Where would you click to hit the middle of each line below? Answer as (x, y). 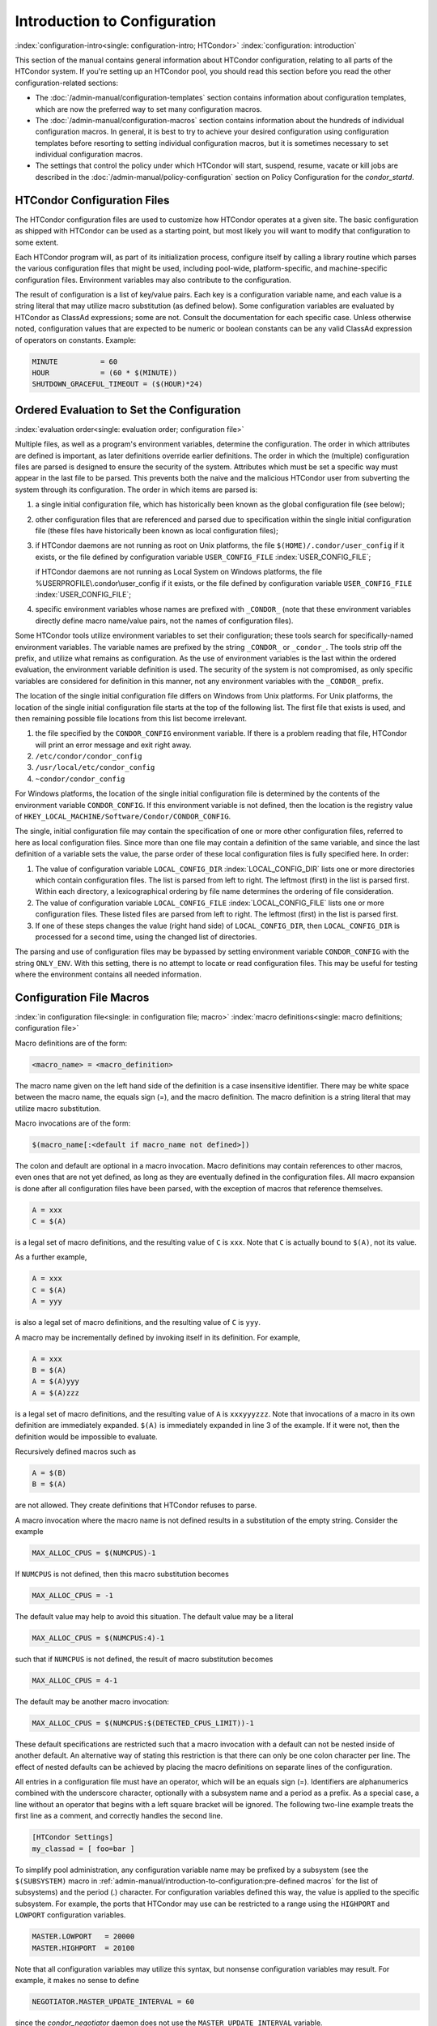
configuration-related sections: (67, 83)
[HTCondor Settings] (72, 1837)
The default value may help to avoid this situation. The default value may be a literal (154, 1616)
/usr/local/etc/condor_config (95, 767)
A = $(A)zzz (56, 1393)
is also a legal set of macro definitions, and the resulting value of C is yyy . (138, 1323)
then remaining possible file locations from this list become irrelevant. (131, 718)
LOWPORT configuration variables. (70, 1915)
